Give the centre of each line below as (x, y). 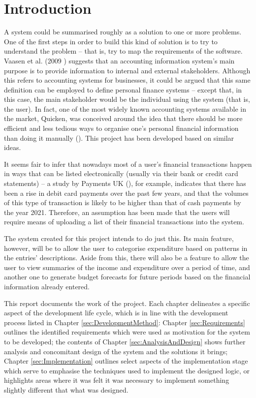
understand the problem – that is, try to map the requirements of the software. (123, 51)
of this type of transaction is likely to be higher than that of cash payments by (123, 202)
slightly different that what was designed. (66, 389)
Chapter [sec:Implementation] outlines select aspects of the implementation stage (126, 361)
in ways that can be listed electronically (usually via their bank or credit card (121, 173)
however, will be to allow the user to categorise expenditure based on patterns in (126, 248)
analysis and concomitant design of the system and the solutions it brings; (116, 351)
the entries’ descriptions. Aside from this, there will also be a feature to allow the (127, 258)
